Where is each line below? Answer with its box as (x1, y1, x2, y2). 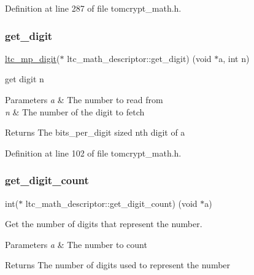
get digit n (5, 72, 44, 85)
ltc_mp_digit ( (5, 52, 60, 64)
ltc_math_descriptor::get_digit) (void (67, 52, 212, 64)
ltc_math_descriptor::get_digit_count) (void (25, 196, 198, 209)
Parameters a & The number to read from (5, 93, 163, 106)
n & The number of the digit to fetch (5, 105, 145, 118)
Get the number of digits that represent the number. (5, 217, 202, 230)
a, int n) (218, 52, 250, 64)
